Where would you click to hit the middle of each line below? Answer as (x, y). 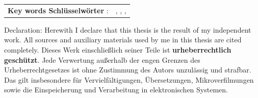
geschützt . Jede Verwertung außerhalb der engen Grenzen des (102, 59)
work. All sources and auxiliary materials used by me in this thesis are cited (123, 40)
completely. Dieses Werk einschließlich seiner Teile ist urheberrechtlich (118, 50)
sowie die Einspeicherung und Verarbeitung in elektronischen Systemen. (116, 90)
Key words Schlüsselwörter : (58, 10)
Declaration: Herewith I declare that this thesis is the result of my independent (128, 29)
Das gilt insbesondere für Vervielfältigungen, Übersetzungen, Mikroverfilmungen (129, 79)
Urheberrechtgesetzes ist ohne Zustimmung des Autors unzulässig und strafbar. (128, 70)
